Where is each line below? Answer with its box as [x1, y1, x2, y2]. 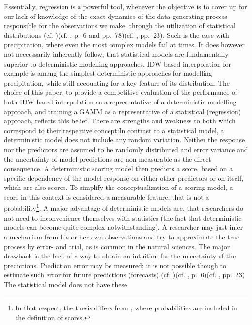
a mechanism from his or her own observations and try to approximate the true [4, 231, 240, 241]
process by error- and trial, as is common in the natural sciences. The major [4, 241, 230, 251]
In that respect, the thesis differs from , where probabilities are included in [15, 303, 237, 313]
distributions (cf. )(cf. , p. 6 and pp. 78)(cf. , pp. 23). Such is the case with [4, 30, 229, 40]
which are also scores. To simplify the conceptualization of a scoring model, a [4, 182, 233, 192]
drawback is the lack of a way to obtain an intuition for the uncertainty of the [4, 251, 236, 261]
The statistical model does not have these [4, 279, 127, 289]
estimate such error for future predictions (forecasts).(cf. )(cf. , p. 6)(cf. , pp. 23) [4, 270, 245, 280]
